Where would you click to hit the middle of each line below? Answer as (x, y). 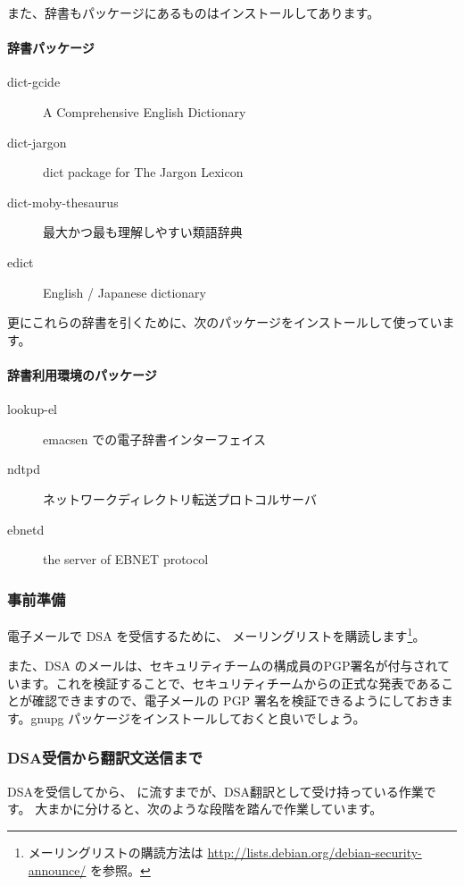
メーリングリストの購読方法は (116, 852)
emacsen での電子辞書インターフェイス (155, 439)
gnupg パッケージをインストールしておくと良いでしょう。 (198, 717)
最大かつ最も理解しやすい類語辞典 (143, 232)
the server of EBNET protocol (126, 559)
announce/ (57, 869)
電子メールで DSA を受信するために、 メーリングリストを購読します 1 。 (216, 634)
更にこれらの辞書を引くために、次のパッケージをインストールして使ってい (225, 322)
